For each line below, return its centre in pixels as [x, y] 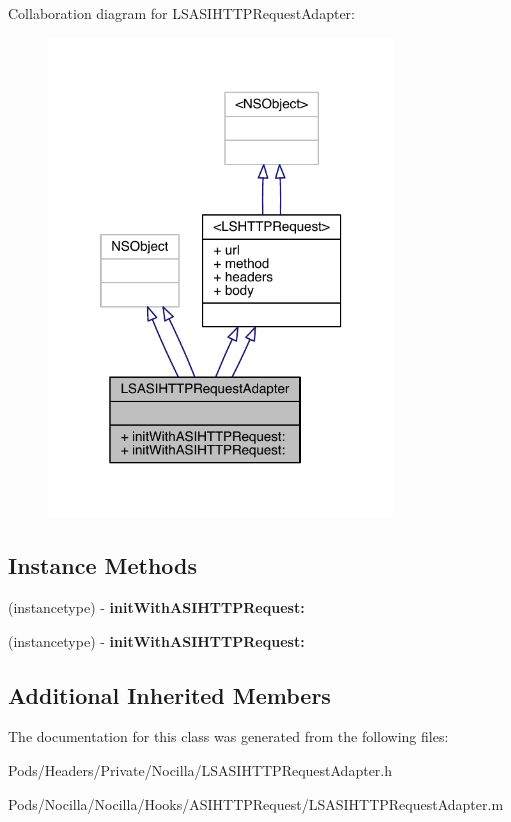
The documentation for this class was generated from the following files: [228, 736]
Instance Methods [102, 565]
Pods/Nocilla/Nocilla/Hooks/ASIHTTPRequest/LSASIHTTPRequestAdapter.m [256, 803]
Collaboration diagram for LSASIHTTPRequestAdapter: [181, 13]
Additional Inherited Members [169, 694]
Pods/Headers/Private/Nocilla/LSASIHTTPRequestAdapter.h [200, 769]
